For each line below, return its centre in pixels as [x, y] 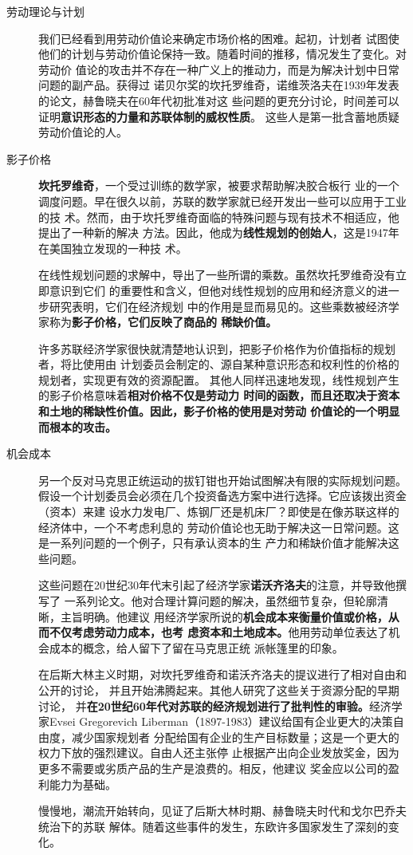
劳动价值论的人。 [83, 132]
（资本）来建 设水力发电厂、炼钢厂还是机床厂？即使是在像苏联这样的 [219, 512]
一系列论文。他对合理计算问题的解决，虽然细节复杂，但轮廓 [220, 601]
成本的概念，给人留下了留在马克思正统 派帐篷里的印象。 [196, 647]
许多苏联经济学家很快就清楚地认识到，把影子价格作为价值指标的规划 [217, 348]
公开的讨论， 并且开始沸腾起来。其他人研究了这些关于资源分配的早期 [219, 690]
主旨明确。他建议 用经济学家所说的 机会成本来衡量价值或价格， [224, 616]
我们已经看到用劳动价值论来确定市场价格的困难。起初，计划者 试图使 [219, 38]
